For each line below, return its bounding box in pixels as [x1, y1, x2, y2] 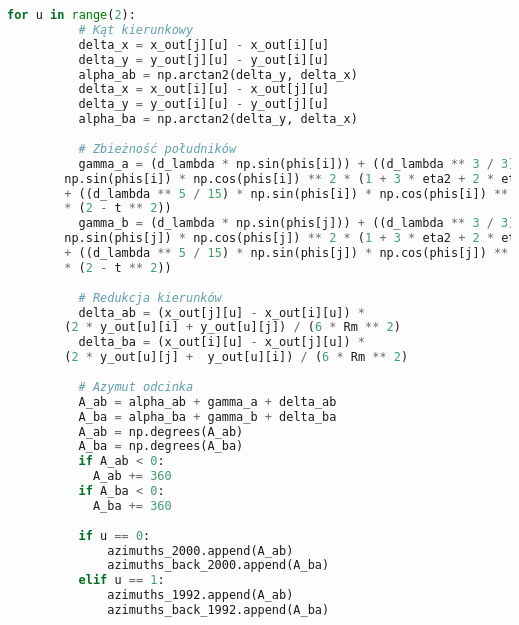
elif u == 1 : [78, 573, 165, 588]
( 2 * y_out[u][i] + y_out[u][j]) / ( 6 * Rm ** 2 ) [64, 320, 401, 335]
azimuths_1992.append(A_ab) [107, 588, 294, 603]
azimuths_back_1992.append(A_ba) [107, 603, 330, 617]
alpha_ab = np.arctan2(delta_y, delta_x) [78, 67, 358, 82]
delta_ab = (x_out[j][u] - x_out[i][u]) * [78, 305, 366, 320]
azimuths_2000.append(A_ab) [107, 543, 294, 558]
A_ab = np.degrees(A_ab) [78, 424, 244, 439]
